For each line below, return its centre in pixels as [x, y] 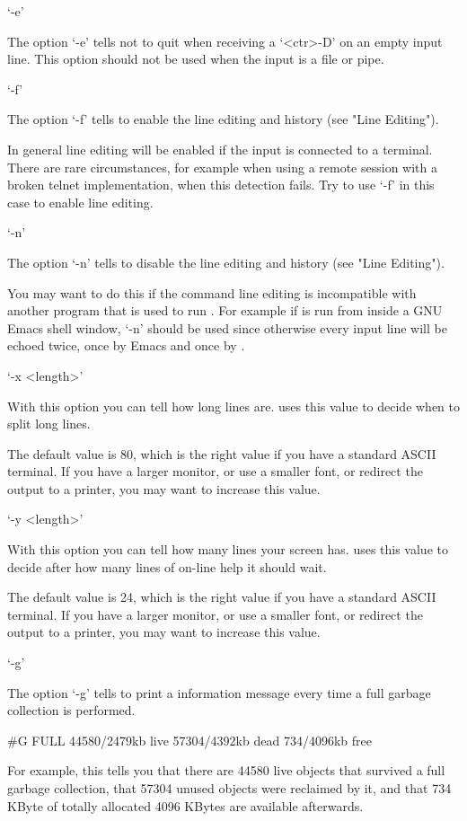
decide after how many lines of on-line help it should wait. [167, 566]
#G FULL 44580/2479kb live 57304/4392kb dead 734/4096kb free [189, 740]
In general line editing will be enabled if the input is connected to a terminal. [220, 149]
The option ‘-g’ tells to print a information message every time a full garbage [219, 692]
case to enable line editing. [80, 202]
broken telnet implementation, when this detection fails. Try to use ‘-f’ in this [221, 185]
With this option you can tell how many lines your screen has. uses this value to [228, 549]
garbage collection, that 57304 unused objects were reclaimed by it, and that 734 [229, 788]
